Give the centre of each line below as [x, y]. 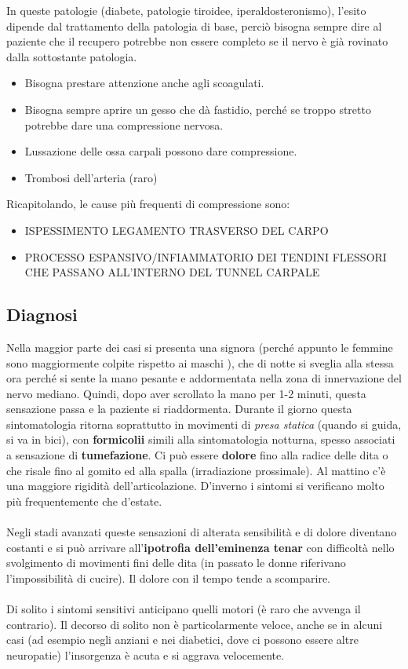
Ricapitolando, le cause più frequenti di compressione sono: [148, 204]
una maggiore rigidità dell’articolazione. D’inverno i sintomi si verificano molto [195, 486]
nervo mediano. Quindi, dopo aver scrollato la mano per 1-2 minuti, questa [186, 393]
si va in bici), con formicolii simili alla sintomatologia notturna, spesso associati [201, 439]
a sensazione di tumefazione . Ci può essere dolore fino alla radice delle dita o [197, 455]
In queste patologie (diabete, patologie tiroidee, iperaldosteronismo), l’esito [186, 10]
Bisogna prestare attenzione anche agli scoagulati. [144, 83]
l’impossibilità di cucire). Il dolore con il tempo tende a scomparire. [168, 578]
